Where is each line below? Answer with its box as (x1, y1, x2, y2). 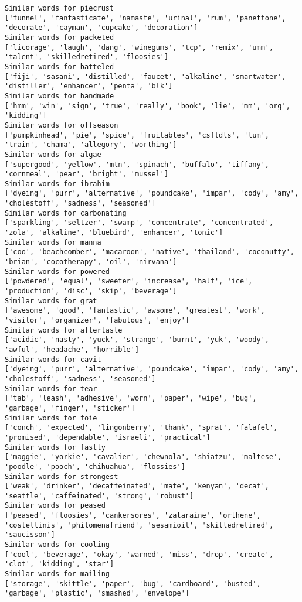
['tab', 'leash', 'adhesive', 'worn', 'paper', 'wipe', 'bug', (5, 394, 257, 403)
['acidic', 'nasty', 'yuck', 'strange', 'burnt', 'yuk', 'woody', (5, 336, 270, 344)
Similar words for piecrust (5, 4, 114, 12)
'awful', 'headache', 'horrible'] (5, 345, 140, 354)
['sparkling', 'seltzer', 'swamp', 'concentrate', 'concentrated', (5, 218, 274, 227)
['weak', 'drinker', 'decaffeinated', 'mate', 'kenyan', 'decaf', (5, 482, 270, 491)
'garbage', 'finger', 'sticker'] (5, 403, 135, 412)
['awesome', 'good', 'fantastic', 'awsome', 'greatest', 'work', (5, 306, 265, 315)
